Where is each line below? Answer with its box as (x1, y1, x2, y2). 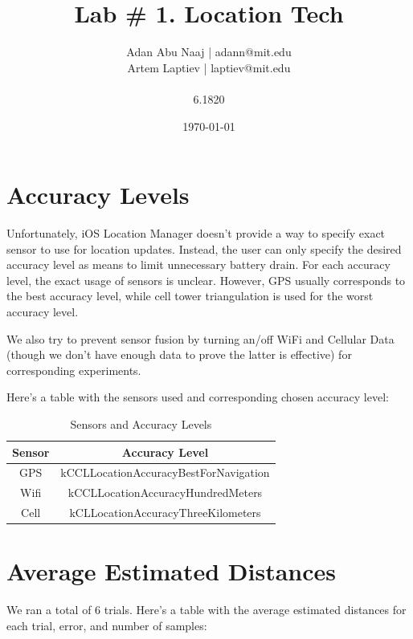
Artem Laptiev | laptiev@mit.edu (127, 59, 291, 75)
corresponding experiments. (6, 361, 141, 378)
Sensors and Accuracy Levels (70, 415, 212, 432)
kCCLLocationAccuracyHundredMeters (67, 484, 263, 501)
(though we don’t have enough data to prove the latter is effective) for (6, 346, 352, 363)
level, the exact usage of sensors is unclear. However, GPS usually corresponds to (6, 271, 406, 288)
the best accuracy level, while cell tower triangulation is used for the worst (6, 287, 374, 304)
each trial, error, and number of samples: (6, 617, 207, 633)
